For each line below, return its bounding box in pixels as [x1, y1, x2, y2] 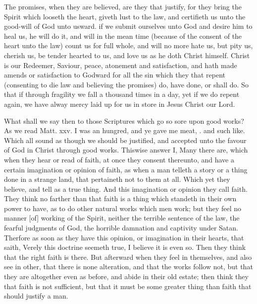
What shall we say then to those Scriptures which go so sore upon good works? [4, 115, 244, 126]
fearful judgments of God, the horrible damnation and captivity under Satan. [4, 223, 238, 233]
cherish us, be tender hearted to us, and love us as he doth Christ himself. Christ [4, 50, 250, 60]
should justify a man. [4, 291, 68, 301]
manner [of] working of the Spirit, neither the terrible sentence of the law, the [4, 213, 240, 223]
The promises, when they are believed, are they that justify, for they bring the [4, 1, 242, 11]
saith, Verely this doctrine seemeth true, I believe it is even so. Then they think [4, 242, 246, 252]
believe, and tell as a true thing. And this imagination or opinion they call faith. [4, 183, 248, 194]
